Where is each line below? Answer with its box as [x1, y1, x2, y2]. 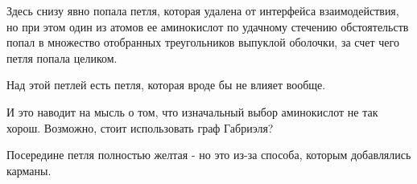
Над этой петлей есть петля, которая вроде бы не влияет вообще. [6, 76, 326, 93]
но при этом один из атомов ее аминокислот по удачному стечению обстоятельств [6, 18, 409, 35]
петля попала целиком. [6, 49, 118, 66]
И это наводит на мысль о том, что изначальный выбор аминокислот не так [6, 103, 378, 120]
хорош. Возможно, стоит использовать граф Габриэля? [6, 119, 274, 136]
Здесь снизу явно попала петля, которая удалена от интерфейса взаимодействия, [6, 2, 399, 18]
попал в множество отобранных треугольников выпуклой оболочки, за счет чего [6, 34, 399, 51]
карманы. [6, 162, 52, 178]
